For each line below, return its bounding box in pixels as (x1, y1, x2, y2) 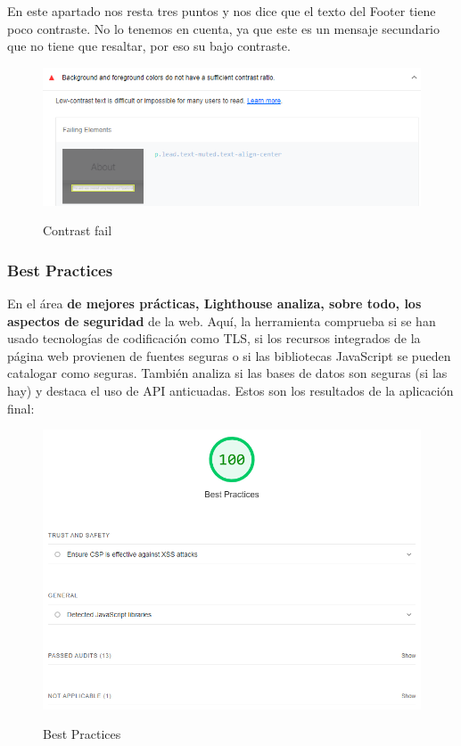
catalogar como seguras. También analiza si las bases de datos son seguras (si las (7, 364, 448, 382)
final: (7, 398, 35, 417)
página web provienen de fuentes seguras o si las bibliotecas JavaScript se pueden (7, 346, 451, 365)
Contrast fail (43, 221, 112, 240)
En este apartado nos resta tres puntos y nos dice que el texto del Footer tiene (7, 2, 436, 20)
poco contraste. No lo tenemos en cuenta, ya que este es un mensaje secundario (7, 19, 440, 37)
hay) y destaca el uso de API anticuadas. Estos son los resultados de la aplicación (7, 381, 454, 400)
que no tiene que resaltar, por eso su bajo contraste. (7, 37, 291, 55)
